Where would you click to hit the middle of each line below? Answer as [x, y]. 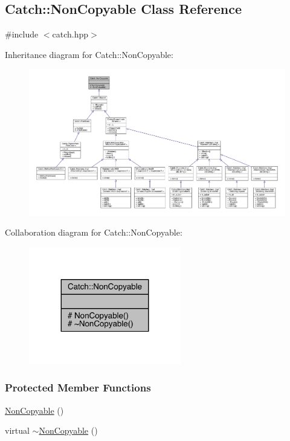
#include [22, 34]
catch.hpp [70, 34]
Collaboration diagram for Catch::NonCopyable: [94, 232]
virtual [17, 430]
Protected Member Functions [78, 388]
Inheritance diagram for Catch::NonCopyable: [89, 54]
